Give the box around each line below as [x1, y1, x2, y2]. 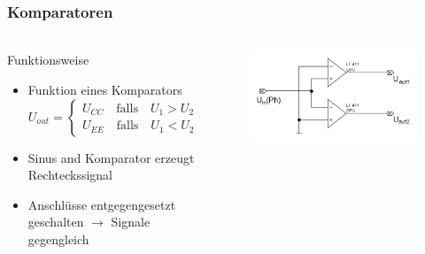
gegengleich [27, 230, 89, 248]
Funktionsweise [7, 50, 89, 69]
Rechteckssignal [27, 165, 113, 184]
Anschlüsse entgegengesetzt [27, 195, 176, 213]
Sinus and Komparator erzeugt [27, 148, 195, 166]
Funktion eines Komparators [27, 81, 182, 99]
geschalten [27, 212, 84, 231]
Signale [111, 212, 151, 231]
